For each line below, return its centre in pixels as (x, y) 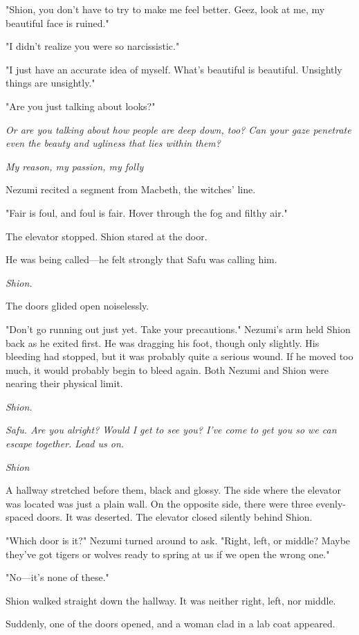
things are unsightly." (50, 83)
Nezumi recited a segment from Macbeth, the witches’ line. (131, 189)
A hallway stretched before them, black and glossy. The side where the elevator (173, 490)
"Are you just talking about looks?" (81, 106)
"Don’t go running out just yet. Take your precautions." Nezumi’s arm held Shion (178, 329)
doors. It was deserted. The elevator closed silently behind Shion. (175, 517)
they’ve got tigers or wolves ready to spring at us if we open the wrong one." (168, 554)
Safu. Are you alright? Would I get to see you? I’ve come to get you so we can (171, 430)
